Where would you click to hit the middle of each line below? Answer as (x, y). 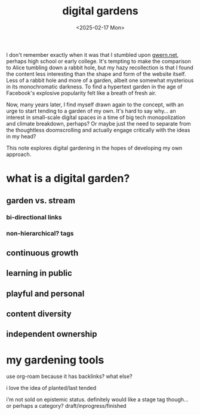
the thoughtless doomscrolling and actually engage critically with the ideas (98, 130)
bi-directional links (34, 218)
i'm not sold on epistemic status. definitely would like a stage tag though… (97, 399)
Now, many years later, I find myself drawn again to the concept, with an (95, 104)
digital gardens (100, 11)
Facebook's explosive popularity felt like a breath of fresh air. (81, 93)
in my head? (21, 136)
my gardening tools (55, 360)
